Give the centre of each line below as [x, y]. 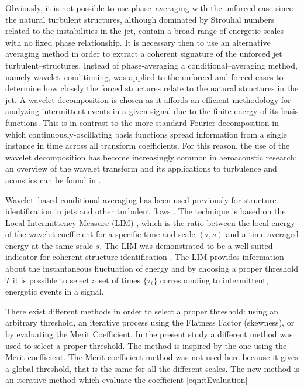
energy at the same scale [49, 245]
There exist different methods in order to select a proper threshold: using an [142, 311]
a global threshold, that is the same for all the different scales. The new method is [152, 368]
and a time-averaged [262, 234]
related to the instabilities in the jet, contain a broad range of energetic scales [145, 31]
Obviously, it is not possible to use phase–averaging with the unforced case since [149, 8]
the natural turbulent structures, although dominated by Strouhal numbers [140, 19]
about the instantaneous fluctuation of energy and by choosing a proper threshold [152, 268]
